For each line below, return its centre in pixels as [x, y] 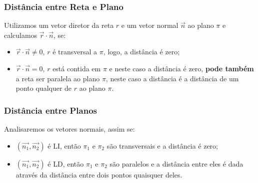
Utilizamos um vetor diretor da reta [59, 25]
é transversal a [75, 52]
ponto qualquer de [44, 88]
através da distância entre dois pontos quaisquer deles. [99, 174]
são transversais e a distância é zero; [162, 145]
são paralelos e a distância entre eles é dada [176, 163]
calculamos [21, 35]
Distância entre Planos [50, 110]
